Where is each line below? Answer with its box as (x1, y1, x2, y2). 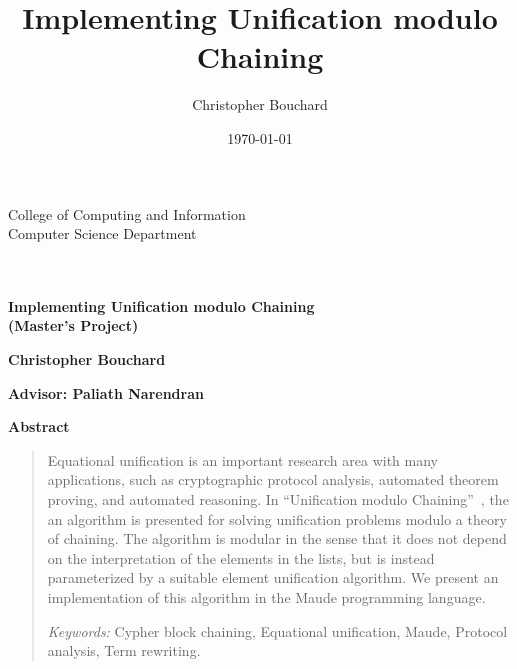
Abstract (8, 416, 70, 437)
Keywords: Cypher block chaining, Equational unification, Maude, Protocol (47, 620, 508, 641)
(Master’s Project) (8, 315, 139, 336)
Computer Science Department (8, 223, 197, 244)
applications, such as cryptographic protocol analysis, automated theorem (47, 469, 499, 490)
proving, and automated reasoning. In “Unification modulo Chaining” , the (47, 489, 509, 510)
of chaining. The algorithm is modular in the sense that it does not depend (47, 528, 507, 549)
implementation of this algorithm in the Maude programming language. (47, 587, 486, 607)
